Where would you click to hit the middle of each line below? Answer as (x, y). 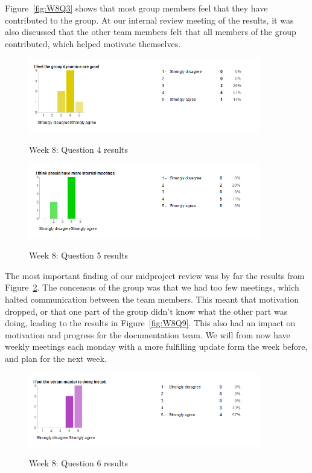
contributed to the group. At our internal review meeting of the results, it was (149, 20)
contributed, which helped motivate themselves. (93, 43)
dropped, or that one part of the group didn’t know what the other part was (146, 311)
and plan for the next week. (56, 358)
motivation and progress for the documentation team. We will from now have (148, 334)
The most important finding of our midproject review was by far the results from (155, 275)
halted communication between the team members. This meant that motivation (152, 299)
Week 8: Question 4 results (78, 149)
